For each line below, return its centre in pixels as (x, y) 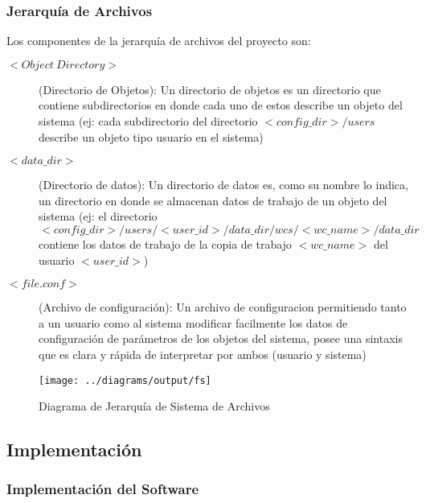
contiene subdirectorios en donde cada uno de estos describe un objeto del (221, 105)
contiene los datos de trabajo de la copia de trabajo (165, 243)
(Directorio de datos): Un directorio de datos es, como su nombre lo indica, (223, 185)
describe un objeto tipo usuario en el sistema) (151, 136)
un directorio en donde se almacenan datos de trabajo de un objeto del (213, 200)
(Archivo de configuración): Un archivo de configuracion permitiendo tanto (223, 307)
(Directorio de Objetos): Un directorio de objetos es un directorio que (210, 89)
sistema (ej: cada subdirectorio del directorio (148, 121)
